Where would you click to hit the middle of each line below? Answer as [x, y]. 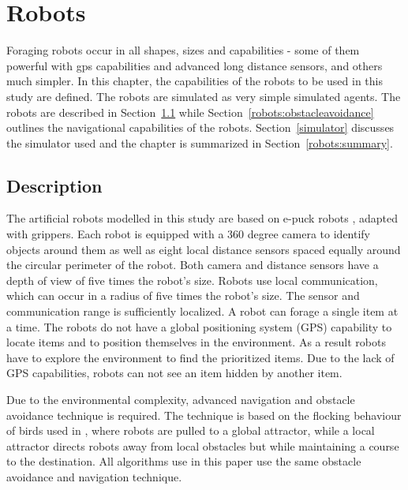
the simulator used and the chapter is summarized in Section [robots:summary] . [200, 142]
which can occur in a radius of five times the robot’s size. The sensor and [183, 295]
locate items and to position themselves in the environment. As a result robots [196, 342]
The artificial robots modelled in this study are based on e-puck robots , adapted [202, 218]
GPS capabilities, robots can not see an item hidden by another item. [174, 373]
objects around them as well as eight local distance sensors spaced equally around [204, 249]
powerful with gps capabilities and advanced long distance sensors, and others [195, 65]
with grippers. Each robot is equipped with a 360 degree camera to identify [189, 234]
